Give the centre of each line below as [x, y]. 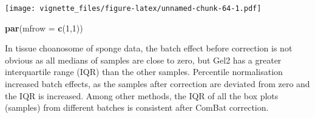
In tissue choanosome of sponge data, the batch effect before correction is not [149, 48]
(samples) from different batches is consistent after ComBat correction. [137, 107]
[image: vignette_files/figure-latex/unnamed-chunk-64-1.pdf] [133, 8]
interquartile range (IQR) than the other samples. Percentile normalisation [144, 72]
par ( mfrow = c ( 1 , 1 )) [44, 28]
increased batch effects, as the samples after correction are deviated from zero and [157, 84]
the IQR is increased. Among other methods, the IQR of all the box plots [142, 95]
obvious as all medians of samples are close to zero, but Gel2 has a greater [143, 60]
